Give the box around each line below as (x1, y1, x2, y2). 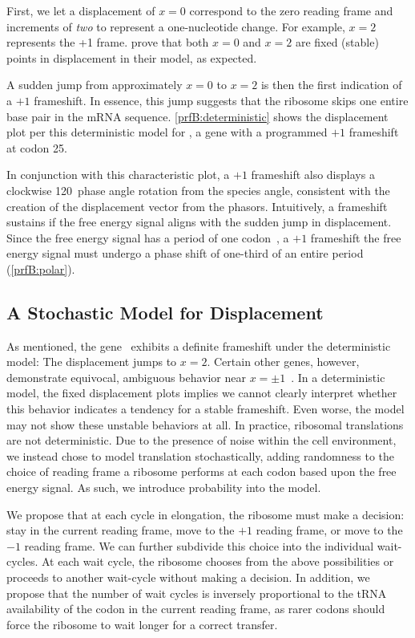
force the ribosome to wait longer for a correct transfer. (6, 616, 278, 632)
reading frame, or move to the (256, 522, 403, 538)
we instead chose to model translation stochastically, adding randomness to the (6, 447, 394, 464)
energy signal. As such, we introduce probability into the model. (6, 479, 321, 496)
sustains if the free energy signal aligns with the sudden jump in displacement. (6, 213, 392, 230)
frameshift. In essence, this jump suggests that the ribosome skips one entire (34, 91, 409, 108)
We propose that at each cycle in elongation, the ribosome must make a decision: (6, 506, 405, 522)
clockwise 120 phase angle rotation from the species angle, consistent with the (6, 181, 390, 198)
